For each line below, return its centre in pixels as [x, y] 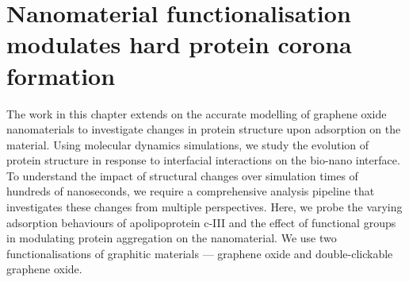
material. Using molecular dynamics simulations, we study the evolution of [188, 144]
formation [61, 75]
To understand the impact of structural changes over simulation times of [182, 175]
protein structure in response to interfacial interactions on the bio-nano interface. [203, 160]
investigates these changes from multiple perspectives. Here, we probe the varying [204, 207]
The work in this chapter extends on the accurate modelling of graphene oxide [197, 113]
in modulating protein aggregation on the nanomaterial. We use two [172, 238]
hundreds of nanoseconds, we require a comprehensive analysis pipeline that [191, 191]
